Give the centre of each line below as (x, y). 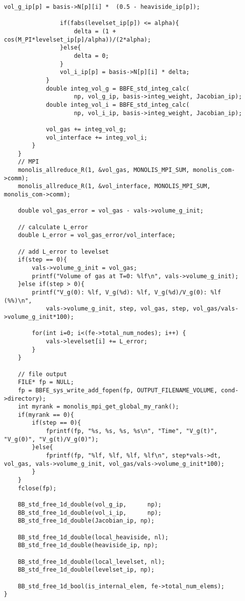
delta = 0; (91, 56)
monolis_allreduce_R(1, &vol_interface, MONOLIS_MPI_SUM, (114, 186)
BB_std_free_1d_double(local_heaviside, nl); (93, 537)
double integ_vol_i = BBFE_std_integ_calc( (118, 105)
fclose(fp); (37, 488)
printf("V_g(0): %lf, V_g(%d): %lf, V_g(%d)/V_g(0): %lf (126, 292)
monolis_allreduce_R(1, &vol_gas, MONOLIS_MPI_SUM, (104, 170)
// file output (42, 374)
